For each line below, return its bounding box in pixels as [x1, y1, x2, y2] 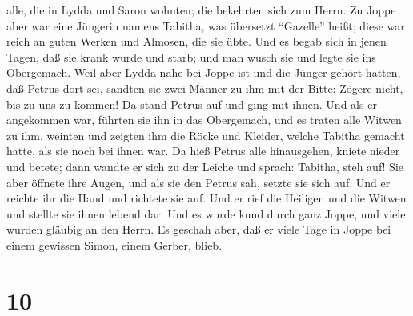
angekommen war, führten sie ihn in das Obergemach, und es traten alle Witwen [6, 111, 402, 128]
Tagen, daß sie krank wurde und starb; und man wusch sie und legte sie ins [6, 48, 376, 65]
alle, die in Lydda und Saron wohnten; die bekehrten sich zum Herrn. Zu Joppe [6, 2, 396, 18]
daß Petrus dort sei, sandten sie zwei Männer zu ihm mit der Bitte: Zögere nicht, [6, 79, 403, 96]
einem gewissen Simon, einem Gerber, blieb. [6, 236, 223, 253]
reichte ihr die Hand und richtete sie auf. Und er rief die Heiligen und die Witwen [6, 190, 407, 206]
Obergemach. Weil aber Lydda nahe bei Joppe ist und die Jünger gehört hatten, [6, 64, 401, 81]
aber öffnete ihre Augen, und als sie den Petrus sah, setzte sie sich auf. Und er [6, 174, 391, 190]
